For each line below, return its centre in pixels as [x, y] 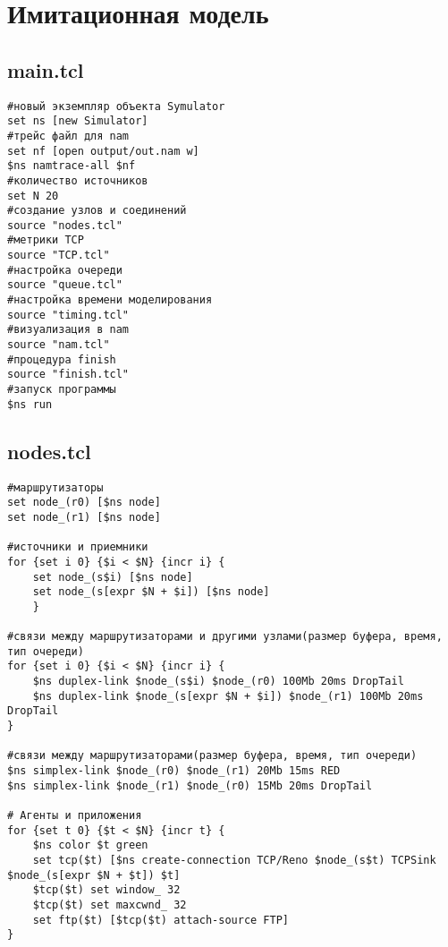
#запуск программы [62, 390]
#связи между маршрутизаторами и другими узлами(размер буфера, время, [225, 637]
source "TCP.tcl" [59, 256]
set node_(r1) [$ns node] [84, 517]
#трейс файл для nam [68, 136]
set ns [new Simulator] [78, 121]
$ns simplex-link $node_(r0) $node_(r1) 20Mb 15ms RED [174, 771]
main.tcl [46, 69]
